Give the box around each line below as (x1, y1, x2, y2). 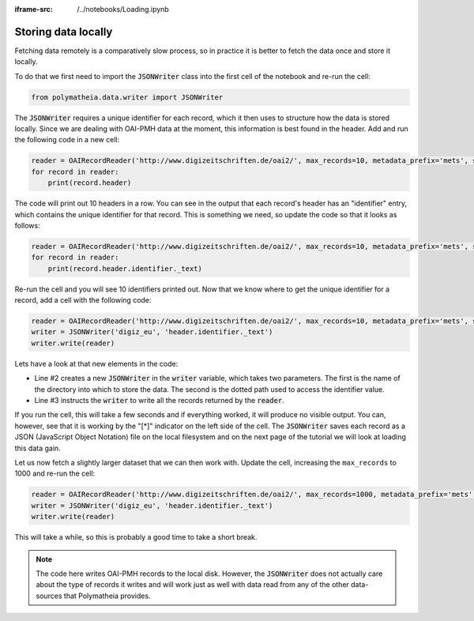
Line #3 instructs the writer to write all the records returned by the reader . (34, 396, 284, 405)
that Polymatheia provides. (63, 591, 151, 600)
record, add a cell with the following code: (14, 295, 152, 305)
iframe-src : (14, 5, 53, 13)
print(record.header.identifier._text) (47, 264, 203, 273)
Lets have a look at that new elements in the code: (14, 359, 179, 368)
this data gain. (14, 443, 61, 453)
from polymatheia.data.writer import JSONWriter (31, 92, 224, 102)
